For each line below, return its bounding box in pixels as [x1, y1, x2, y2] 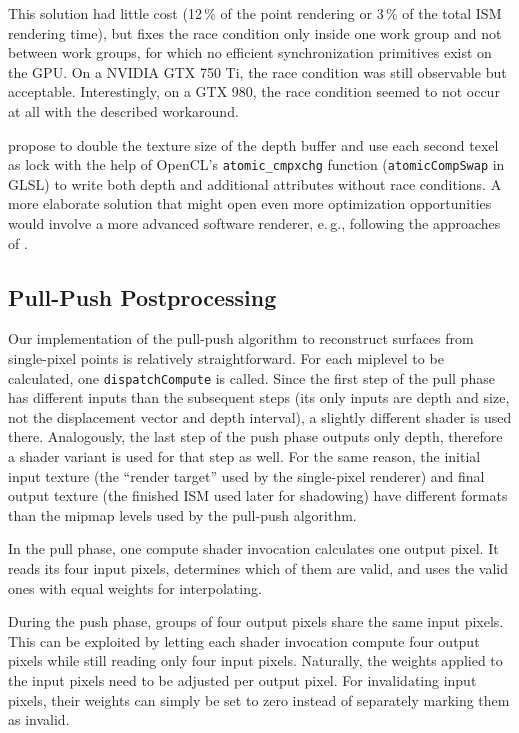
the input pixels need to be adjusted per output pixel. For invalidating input [8, 669, 477, 690]
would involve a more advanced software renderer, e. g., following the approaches [8, 213, 501, 233]
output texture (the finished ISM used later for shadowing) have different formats [8, 485, 508, 506]
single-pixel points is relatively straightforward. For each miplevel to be [8, 347, 444, 368]
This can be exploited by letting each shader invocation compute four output [8, 630, 480, 651]
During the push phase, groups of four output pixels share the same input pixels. [8, 611, 504, 632]
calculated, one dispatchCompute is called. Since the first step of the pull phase [8, 367, 495, 388]
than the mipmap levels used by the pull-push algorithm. [8, 504, 357, 525]
